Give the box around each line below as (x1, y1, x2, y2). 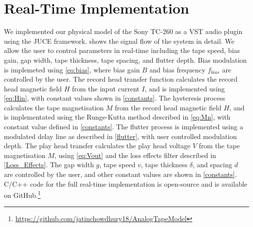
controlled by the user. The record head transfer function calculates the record (4, 74, 238, 84)
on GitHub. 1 (4, 189, 41, 200)
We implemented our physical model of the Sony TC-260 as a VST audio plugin (4, 26, 243, 36)
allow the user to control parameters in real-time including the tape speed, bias (4, 45, 240, 55)
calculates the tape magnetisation (4, 102, 104, 112)
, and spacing (193, 159, 233, 170)
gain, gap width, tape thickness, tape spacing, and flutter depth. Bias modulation (4, 54, 247, 65)
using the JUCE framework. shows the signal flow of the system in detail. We (4, 35, 235, 46)
